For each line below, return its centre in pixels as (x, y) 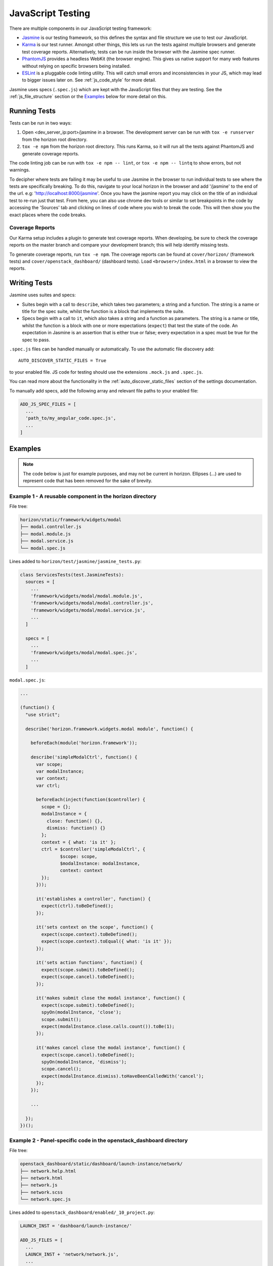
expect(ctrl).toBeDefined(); (77, 906)
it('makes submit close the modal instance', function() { (111, 998)
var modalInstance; (60, 771)
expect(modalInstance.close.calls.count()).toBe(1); (108, 1026)
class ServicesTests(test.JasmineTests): (72, 575)
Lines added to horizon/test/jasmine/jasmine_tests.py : (75, 561)
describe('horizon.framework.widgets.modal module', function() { (109, 729)
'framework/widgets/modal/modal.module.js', (87, 596)
